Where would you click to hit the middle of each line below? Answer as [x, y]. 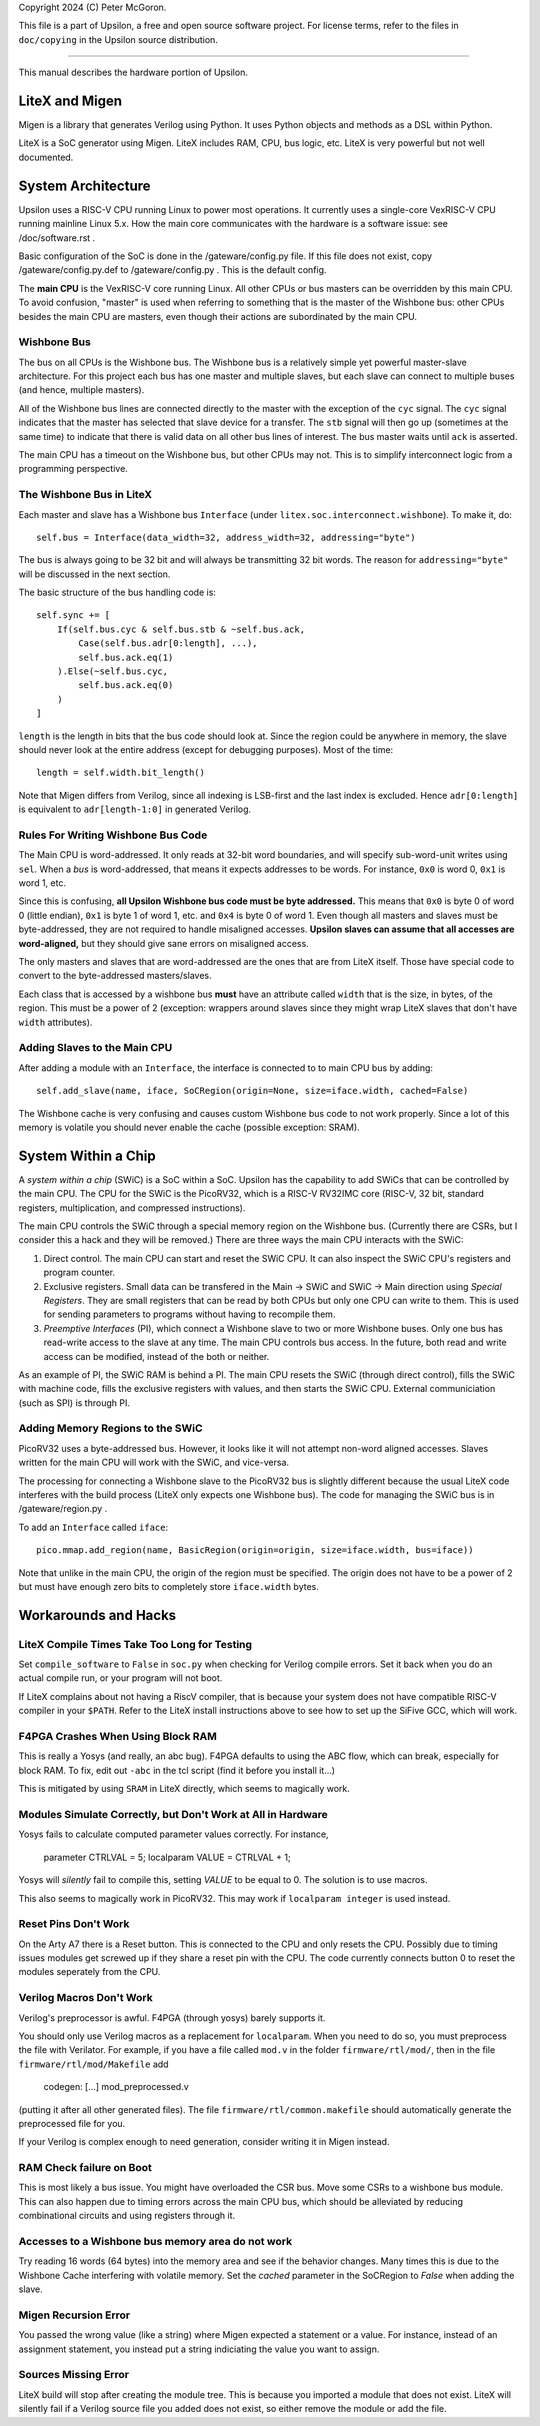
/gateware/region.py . [63, 1509]
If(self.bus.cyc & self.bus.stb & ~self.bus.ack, [180, 629]
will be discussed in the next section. [94, 574]
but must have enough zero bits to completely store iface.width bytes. [169, 1586]
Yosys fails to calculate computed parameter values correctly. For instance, [173, 1834]
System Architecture [84, 185]
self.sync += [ [73, 615]
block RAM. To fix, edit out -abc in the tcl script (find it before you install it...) [176, 1770]
